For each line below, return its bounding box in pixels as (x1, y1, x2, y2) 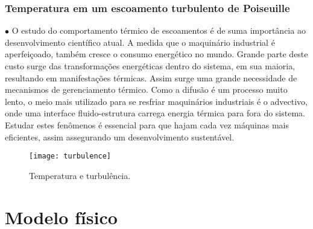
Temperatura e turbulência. (29, 169, 131, 181)
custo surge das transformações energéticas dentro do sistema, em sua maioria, (5, 60, 296, 72)
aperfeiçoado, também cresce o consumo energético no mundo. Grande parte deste (5, 48, 308, 60)
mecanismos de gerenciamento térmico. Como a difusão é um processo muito (5, 83, 288, 96)
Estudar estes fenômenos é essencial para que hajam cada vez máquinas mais (5, 118, 289, 131)
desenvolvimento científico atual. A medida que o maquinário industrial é (5, 36, 275, 48)
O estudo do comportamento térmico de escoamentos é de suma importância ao (11, 24, 306, 37)
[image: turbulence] (29, 152, 112, 161)
